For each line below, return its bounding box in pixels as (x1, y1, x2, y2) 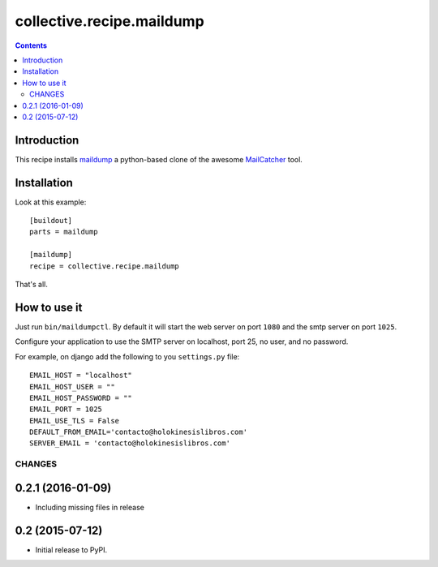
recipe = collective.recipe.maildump (29, 261, 180, 271)
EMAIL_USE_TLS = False (29, 416, 120, 425)
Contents (15, 41, 48, 50)
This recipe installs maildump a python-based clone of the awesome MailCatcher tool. (15, 154, 303, 164)
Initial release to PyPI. (35, 544, 108, 555)
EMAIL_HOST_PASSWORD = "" (29, 393, 133, 402)
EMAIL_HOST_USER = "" (29, 382, 115, 391)
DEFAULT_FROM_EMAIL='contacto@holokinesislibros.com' (29, 427, 247, 437)
